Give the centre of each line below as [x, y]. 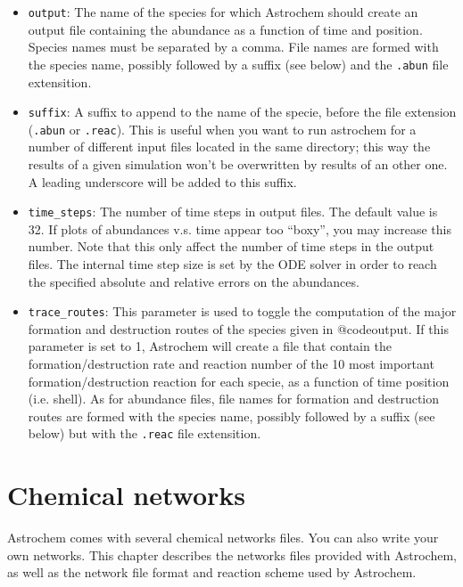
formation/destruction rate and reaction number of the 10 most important [231, 364]
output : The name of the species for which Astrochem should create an [223, 12]
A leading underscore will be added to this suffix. [162, 181]
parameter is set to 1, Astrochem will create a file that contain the [210, 346]
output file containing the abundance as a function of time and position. [225, 29]
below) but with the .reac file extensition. [145, 433]
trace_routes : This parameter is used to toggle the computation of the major [242, 311]
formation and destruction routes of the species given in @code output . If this [238, 328]
